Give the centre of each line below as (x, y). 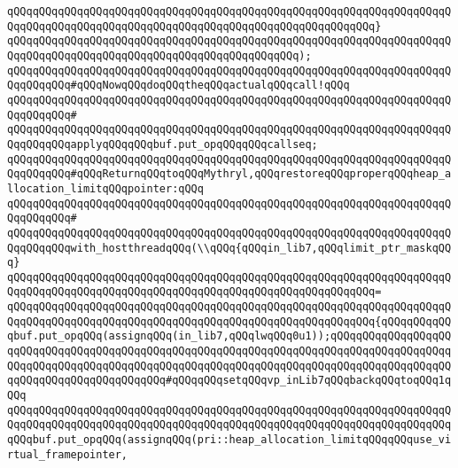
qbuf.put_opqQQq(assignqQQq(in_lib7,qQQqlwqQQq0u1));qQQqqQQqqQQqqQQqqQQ (229, 336)
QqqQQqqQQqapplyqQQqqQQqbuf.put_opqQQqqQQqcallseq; (163, 144)
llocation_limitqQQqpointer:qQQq (105, 188)
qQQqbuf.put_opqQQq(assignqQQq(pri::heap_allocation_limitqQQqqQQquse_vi (229, 440)
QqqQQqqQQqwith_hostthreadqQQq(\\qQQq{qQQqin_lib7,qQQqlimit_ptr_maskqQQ (229, 248)
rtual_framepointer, (68, 454)
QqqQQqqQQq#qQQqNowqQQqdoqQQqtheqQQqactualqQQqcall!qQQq (179, 86)
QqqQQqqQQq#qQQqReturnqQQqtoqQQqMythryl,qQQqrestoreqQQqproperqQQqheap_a (229, 174)
